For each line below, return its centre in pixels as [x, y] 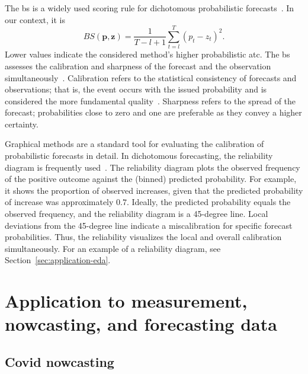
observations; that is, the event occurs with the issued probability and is [136, 89]
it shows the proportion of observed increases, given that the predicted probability [154, 190]
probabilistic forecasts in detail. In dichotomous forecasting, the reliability [139, 156]
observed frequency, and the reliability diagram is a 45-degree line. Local [137, 214]
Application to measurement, [126, 301]
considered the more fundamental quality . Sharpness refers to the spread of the [150, 100]
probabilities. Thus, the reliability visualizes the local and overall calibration [143, 237]
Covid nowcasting [60, 361]
